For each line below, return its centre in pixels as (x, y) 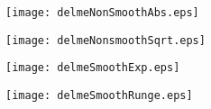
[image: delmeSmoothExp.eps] (93, 68)
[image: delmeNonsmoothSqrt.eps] (105, 40)
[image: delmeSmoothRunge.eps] (99, 95)
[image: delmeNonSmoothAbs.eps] (102, 13)
